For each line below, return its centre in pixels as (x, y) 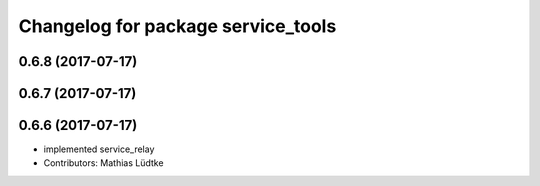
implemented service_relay (99, 149)
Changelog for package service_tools (177, 26)
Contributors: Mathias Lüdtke (103, 163)
